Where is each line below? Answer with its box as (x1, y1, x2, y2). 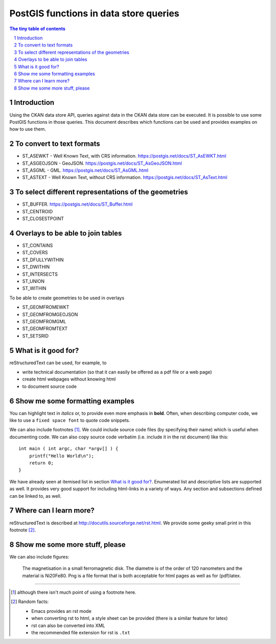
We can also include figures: (9, 553, 70, 560)
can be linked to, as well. (9, 493, 62, 499)
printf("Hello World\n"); (29, 453, 95, 459)
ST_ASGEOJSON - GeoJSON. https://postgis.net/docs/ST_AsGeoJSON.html (22, 160, 182, 166)
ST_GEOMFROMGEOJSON (22, 311, 78, 317)
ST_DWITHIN (22, 264, 50, 270)
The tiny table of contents (9, 26, 66, 32)
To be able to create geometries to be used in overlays (9, 295, 125, 301)
